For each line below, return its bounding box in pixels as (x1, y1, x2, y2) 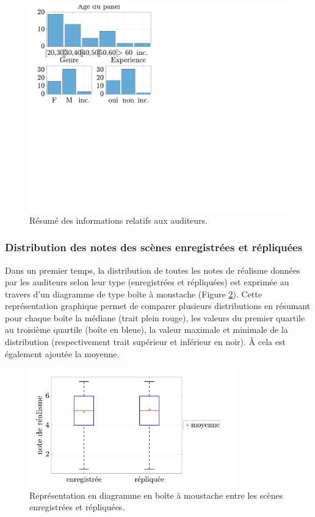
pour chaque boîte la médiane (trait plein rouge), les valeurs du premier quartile (5, 311, 305, 324)
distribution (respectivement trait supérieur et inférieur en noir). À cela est (5, 335, 286, 348)
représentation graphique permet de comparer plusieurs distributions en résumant (5, 299, 311, 312)
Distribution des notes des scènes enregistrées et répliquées (5, 240, 303, 255)
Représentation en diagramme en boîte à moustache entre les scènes (29, 488, 283, 501)
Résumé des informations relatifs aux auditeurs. (29, 213, 208, 226)
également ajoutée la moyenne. (5, 347, 120, 360)
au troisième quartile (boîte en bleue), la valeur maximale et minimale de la (5, 323, 288, 336)
